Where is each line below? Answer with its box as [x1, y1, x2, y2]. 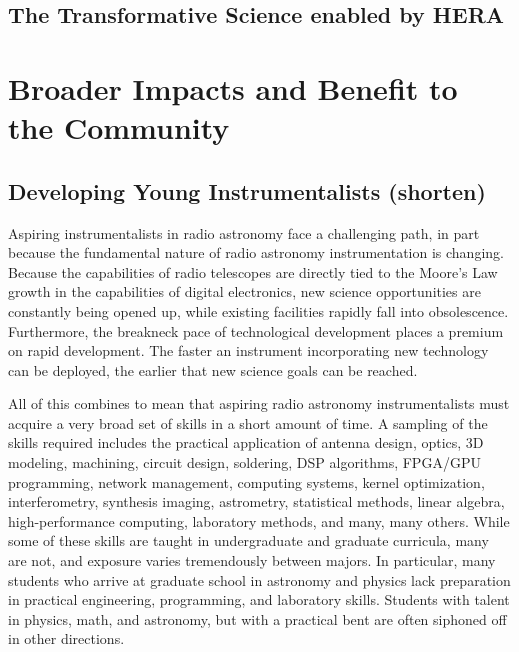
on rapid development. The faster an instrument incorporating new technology [8, 340, 489, 361]
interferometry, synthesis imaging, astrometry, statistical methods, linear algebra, [8, 491, 505, 512]
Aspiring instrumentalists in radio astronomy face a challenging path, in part [8, 222, 480, 243]
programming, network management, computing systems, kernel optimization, [8, 471, 485, 492]
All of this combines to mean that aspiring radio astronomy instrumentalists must [8, 393, 510, 414]
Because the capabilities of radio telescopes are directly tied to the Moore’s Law [8, 261, 498, 282]
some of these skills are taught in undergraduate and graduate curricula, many [8, 530, 489, 551]
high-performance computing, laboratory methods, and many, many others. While [8, 510, 510, 531]
